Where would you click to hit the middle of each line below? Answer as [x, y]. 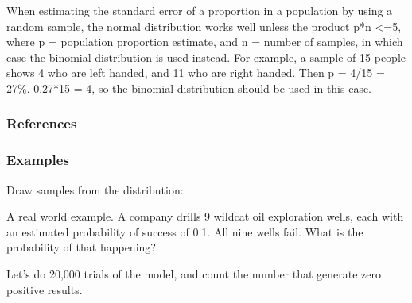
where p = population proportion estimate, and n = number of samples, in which [205, 42]
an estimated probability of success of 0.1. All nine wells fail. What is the [185, 231]
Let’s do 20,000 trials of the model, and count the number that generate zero [194, 274]
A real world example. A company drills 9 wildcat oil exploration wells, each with [205, 216]
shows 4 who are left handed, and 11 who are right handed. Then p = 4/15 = [196, 73]
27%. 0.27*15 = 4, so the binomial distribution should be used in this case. [189, 88]
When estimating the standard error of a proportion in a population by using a [200, 10]
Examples [38, 160]
